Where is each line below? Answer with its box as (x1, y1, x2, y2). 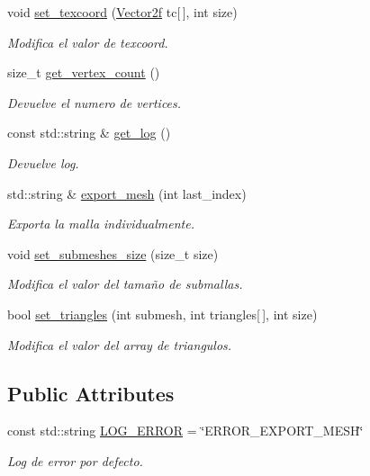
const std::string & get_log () (7, 123, 171, 142)
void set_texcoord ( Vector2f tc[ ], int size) (7, 3, 238, 21)
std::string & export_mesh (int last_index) (7, 184, 247, 202)
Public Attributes (7, 379, 175, 407)
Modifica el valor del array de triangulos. (7, 335, 232, 354)
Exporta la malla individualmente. (7, 214, 194, 233)
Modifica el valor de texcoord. (7, 32, 168, 51)
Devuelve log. (7, 153, 79, 172)
